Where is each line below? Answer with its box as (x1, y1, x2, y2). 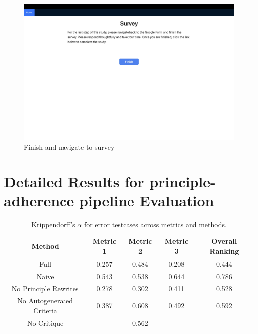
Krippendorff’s (31, 219, 75, 229)
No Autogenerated (17, 295, 73, 306)
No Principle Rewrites (11, 283, 79, 293)
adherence (4, 190, 74, 210)
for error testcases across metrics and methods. (84, 219, 227, 229)
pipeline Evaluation (79, 190, 214, 210)
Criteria (33, 305, 57, 315)
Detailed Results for (4, 171, 144, 191)
